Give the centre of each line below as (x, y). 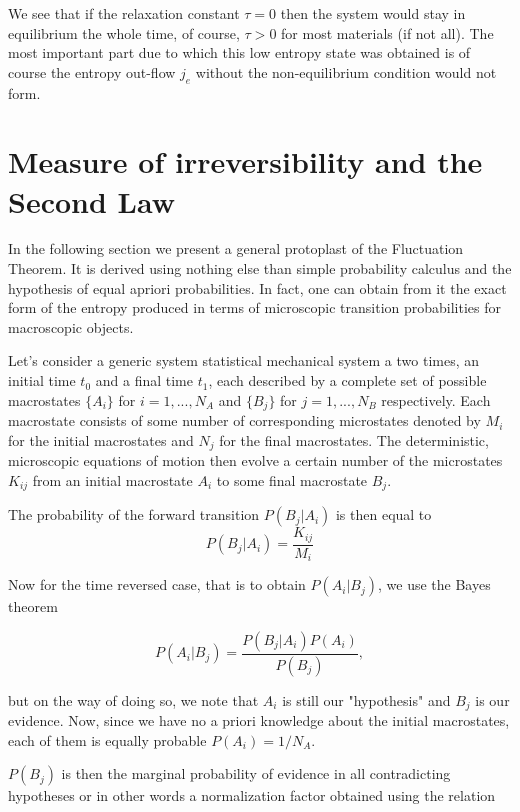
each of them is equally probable (107, 739)
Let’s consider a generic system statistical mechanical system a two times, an (244, 360)
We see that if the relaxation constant (124, 13)
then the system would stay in (373, 13)
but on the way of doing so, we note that (133, 699)
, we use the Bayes (434, 584)
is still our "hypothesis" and (366, 699)
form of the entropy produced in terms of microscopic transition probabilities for (254, 307)
